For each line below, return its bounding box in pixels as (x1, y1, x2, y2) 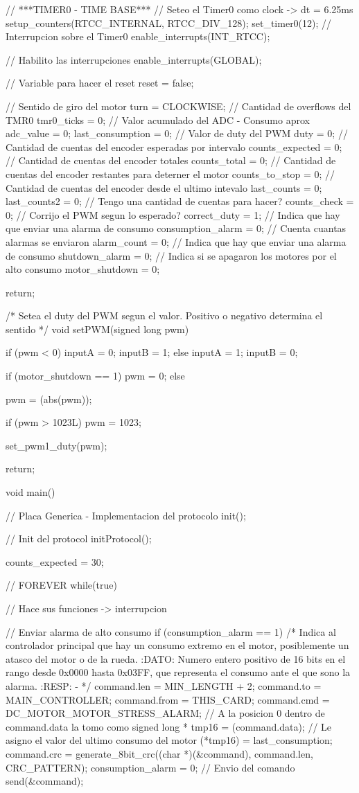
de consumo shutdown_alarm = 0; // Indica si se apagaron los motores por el (6, 248, 337, 262)
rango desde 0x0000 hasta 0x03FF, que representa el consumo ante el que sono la (6, 665, 351, 679)
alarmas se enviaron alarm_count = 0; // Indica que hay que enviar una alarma (6, 234, 347, 249)
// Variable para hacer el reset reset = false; (6, 75, 194, 90)
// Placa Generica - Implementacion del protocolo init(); (6, 508, 246, 522)
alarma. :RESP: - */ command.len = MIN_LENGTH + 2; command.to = (6, 678, 322, 693)
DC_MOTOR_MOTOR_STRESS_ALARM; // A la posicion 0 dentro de (6, 706, 325, 720)
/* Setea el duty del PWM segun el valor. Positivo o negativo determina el (6, 308, 323, 323)
